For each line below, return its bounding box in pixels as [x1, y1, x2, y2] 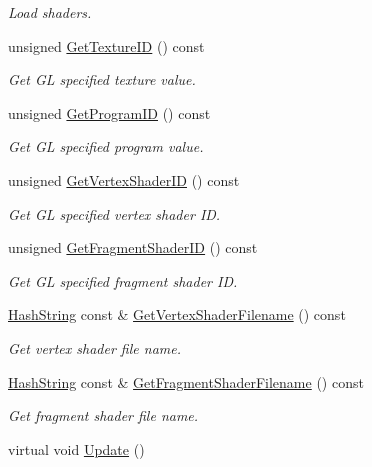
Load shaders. [8, 2, 92, 22]
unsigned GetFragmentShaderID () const [8, 237, 258, 258]
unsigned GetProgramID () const [8, 102, 211, 123]
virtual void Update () [8, 438, 145, 459]
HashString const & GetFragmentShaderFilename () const [8, 371, 364, 392]
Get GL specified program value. [8, 136, 204, 157]
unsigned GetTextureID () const [8, 35, 205, 56]
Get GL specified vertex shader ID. [8, 203, 221, 224]
